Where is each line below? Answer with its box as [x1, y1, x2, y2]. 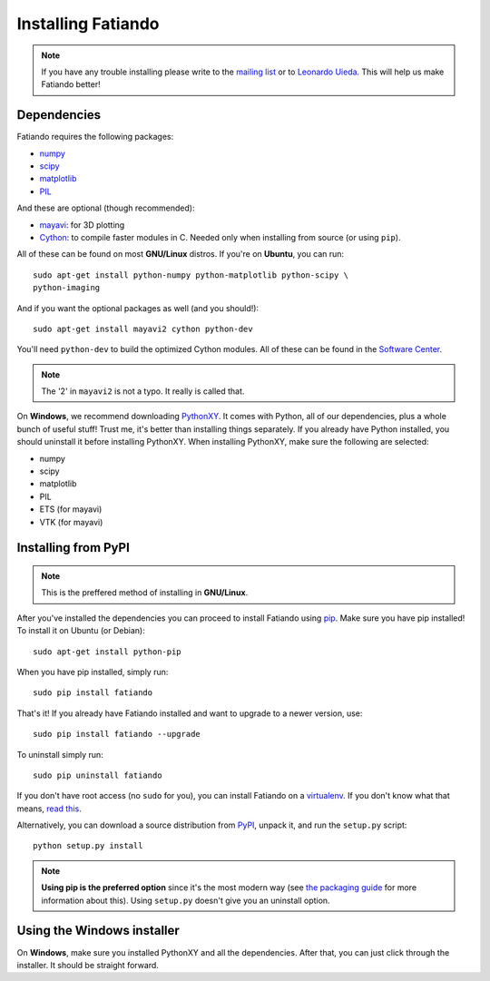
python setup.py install [33, 840, 143, 851]
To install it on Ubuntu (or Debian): [16, 625, 145, 636]
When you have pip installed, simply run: [16, 666, 169, 677]
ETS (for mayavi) [39, 504, 103, 515]
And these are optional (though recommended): [16, 202, 195, 213]
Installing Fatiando [16, 14, 160, 34]
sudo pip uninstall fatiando [33, 770, 162, 780]
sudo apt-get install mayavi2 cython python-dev [33, 323, 253, 334]
